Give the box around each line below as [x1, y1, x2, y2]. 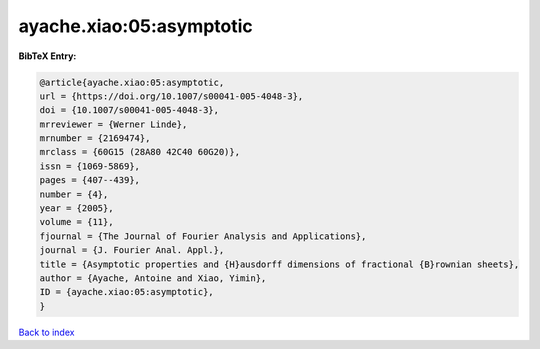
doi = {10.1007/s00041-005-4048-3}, [39, 105, 220, 116]
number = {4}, [39, 188, 109, 200]
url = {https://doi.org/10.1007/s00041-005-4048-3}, [39, 90, 304, 102]
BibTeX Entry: [18, 50, 77, 62]
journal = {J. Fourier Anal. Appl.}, [39, 245, 225, 256]
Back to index [18, 326, 75, 338]
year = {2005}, [39, 203, 114, 214]
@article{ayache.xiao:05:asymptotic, [39, 76, 225, 88]
